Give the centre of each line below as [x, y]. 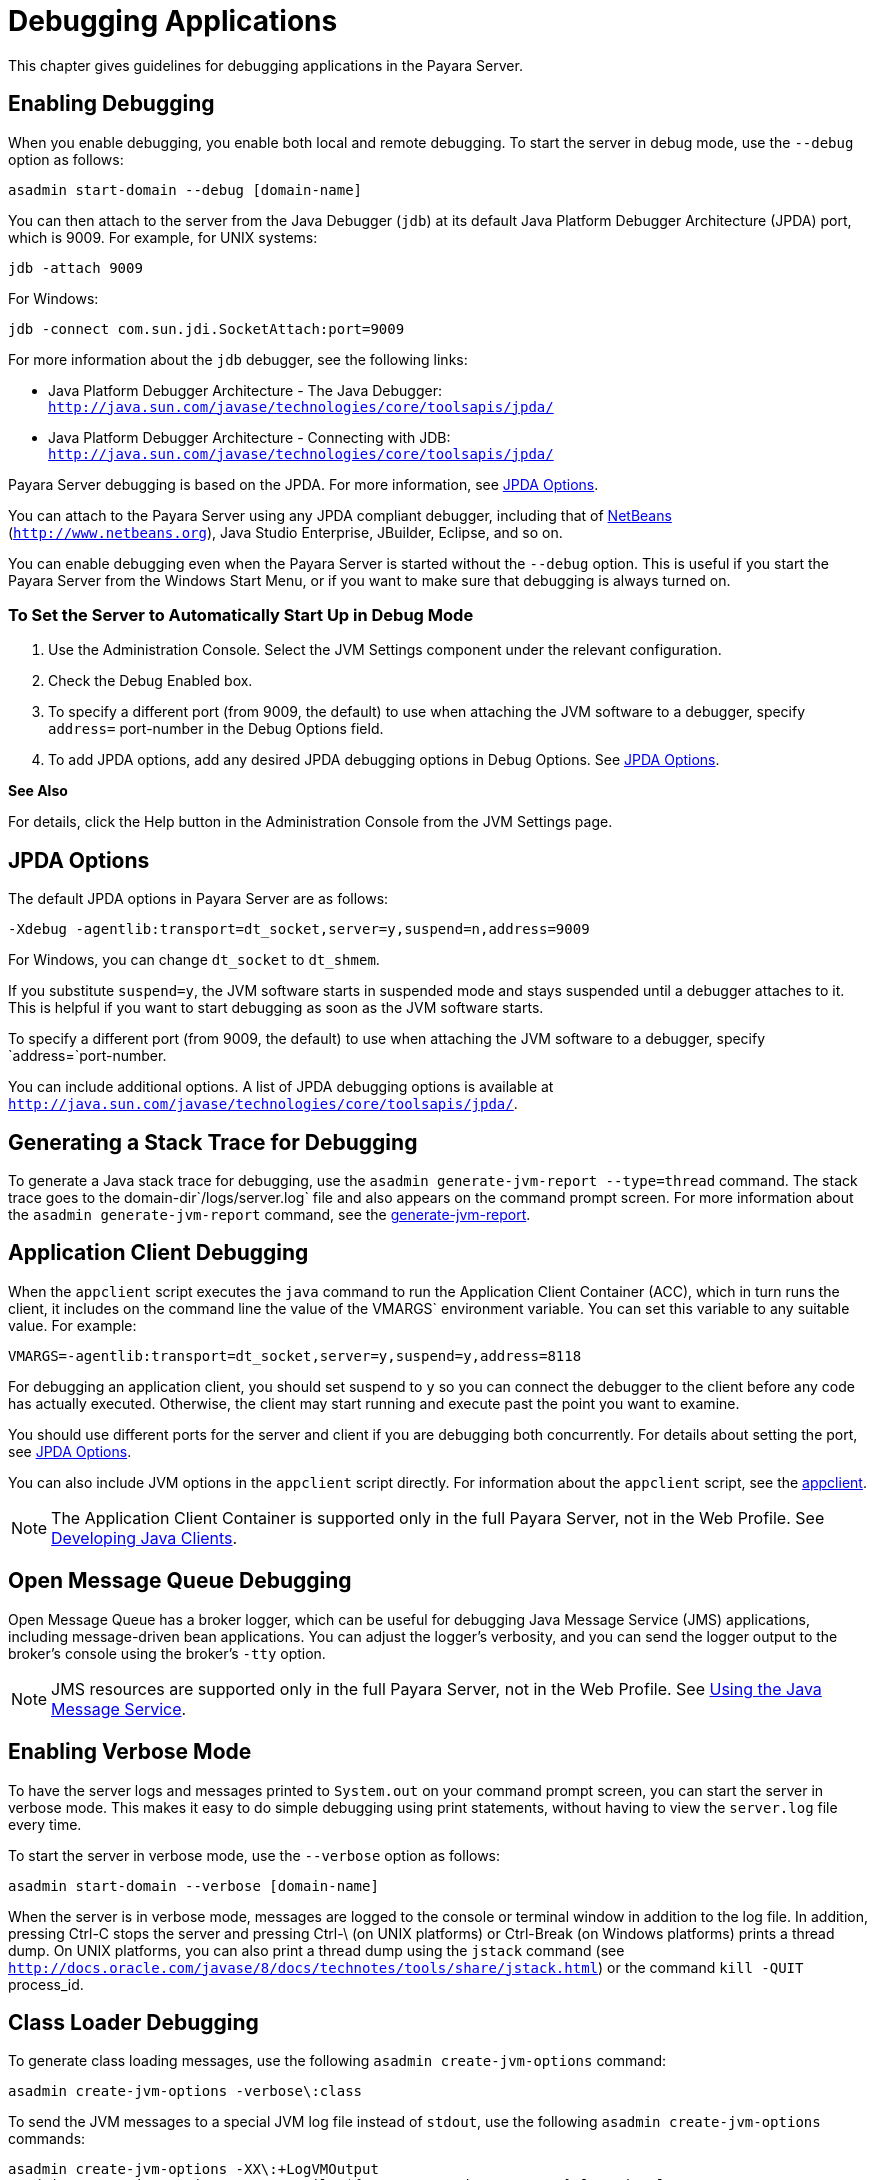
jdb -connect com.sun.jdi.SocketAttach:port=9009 [206, 328]
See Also [38, 791]
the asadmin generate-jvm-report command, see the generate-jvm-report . [269, 1215]
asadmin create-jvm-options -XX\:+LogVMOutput [193, 2169]
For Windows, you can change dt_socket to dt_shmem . [194, 960]
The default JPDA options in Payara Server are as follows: [198, 899]
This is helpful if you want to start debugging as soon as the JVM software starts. [276, 1008]
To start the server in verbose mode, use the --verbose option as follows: [254, 1855]
